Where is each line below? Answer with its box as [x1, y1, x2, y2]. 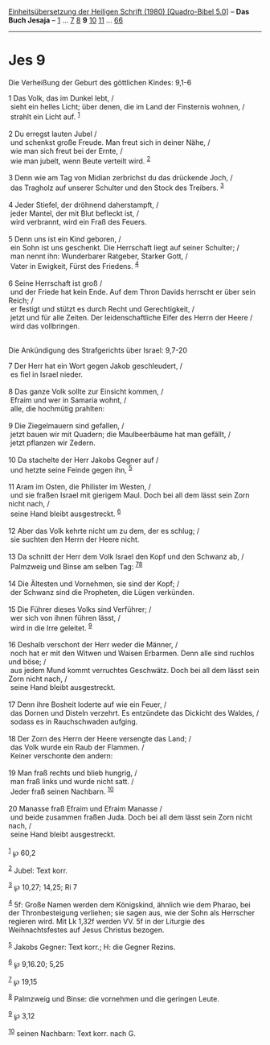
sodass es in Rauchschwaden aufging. [10, 717, 138, 727]
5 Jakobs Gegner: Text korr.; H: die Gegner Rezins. [8, 941, 176, 952]
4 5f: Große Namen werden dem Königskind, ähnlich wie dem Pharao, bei [8, 898, 251, 909]
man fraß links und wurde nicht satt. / [10, 777, 134, 787]
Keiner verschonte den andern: [10, 751, 113, 761]
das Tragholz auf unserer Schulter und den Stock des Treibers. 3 [10, 181, 225, 192]
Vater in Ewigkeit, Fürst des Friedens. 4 [10, 259, 139, 271]
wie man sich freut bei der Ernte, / [10, 146, 123, 155]
